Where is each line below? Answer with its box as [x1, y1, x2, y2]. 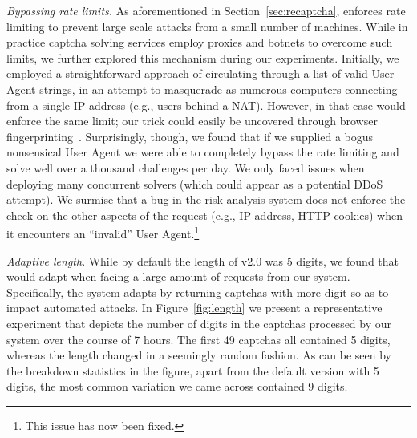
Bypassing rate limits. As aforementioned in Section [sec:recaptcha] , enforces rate [6, 2, 406, 18]
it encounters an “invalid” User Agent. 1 [6, 223, 200, 241]
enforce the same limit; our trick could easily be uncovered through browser [6, 112, 378, 129]
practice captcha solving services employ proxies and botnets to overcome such [6, 34, 393, 51]
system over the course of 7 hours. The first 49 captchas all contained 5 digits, [6, 331, 391, 347]
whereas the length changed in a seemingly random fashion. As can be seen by [6, 347, 391, 363]
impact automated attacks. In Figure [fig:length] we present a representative [6, 299, 383, 316]
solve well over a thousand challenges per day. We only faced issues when [6, 159, 365, 176]
